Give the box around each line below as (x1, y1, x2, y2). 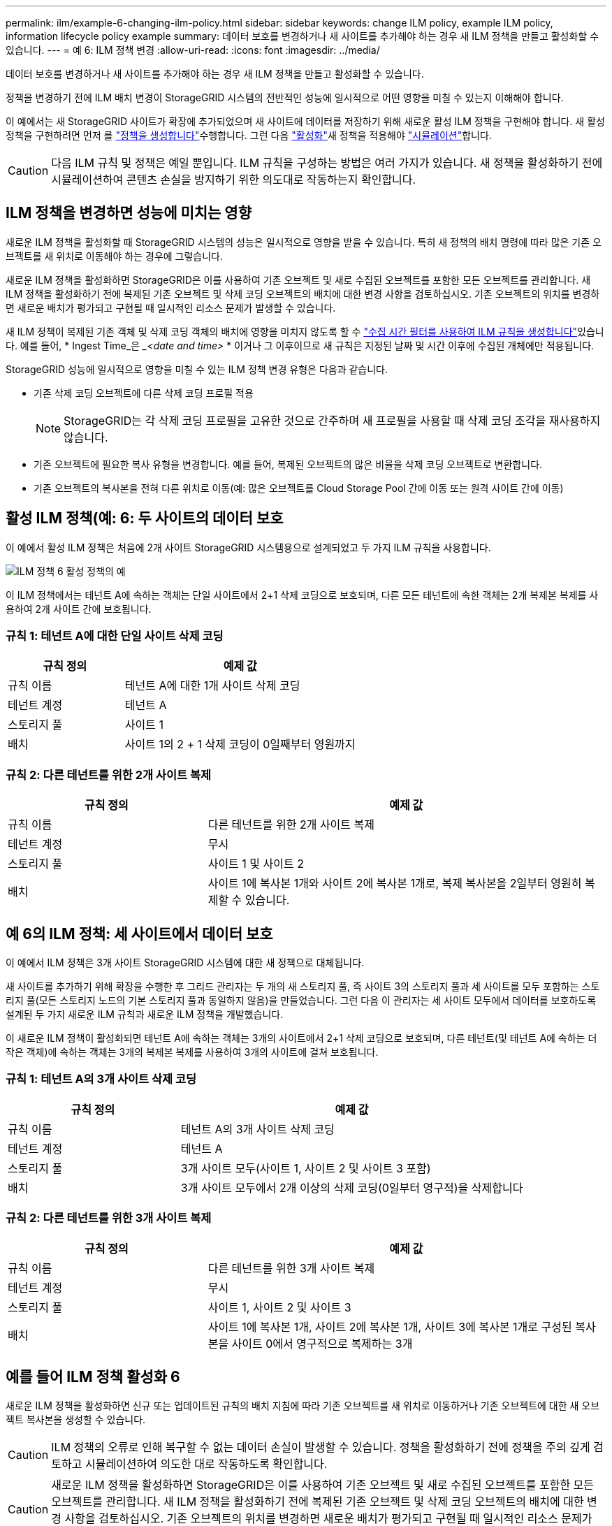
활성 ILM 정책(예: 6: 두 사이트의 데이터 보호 (6, 509, 284, 528)
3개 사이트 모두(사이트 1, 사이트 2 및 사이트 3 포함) (180, 1161, 431, 1175)
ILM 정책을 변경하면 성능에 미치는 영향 (6, 204, 252, 222)
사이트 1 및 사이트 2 (207, 857, 304, 871)
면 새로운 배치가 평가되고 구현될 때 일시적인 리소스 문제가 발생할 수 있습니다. (6, 301, 336, 314)
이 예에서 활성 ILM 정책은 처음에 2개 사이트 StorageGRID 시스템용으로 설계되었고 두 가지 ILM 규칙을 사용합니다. (6, 541, 491, 553)
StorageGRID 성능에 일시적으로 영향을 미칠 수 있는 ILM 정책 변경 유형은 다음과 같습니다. (6, 363, 388, 375)
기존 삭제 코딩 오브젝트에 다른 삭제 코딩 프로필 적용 (34, 386, 254, 399)
